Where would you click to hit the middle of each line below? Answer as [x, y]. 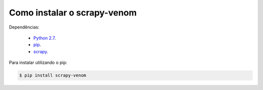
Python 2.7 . [45, 38]
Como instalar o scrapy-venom [73, 13]
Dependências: [24, 27]
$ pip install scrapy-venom [53, 75]
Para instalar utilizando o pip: [38, 62]
